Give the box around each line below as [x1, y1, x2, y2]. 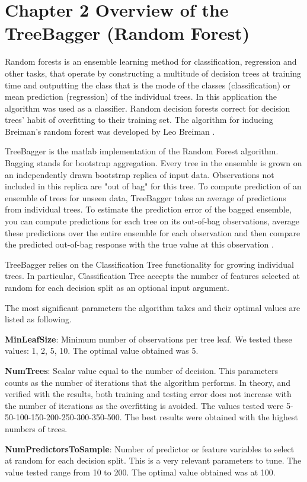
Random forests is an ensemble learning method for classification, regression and [5, 55, 297, 68]
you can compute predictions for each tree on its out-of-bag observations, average [5, 215, 300, 227]
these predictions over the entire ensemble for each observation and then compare [5, 226, 300, 239]
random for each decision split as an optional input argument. [5, 281, 229, 293]
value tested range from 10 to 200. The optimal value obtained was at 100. [5, 465, 276, 478]
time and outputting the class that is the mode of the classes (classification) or [5, 78, 291, 91]
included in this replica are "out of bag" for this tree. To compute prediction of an [5, 180, 302, 192]
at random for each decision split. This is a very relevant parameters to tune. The [5, 454, 302, 467]
